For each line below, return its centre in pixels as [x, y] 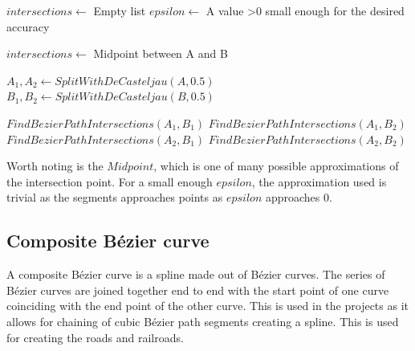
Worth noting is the [55, 166]
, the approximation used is [319, 181]
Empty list [120, 10]
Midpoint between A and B [161, 53]
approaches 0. [299, 197]
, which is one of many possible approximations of [276, 166]
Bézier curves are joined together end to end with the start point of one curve [198, 290]
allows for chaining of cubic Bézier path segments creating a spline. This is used [203, 321]
